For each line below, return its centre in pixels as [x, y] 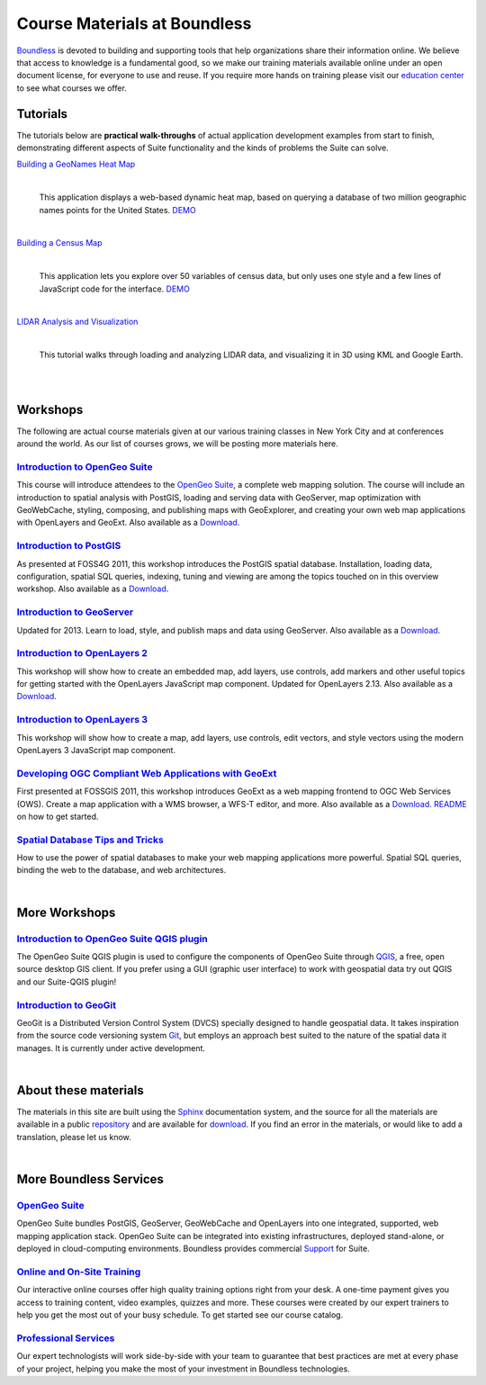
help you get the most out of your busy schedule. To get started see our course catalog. [180, 1315]
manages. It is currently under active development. [111, 1048]
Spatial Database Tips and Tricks [90, 840]
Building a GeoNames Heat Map [76, 164]
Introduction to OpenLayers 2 [82, 653]
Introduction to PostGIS [69, 546]
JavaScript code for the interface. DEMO [115, 289]
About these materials [80, 1090]
